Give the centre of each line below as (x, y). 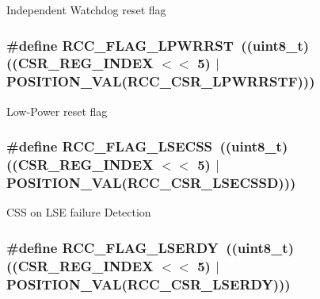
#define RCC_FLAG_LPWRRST (120, 45)
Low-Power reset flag (57, 111)
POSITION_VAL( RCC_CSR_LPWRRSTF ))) (161, 81)
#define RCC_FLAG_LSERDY (112, 247)
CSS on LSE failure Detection (79, 212)
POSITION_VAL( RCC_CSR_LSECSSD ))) (151, 183)
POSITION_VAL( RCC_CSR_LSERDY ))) (149, 284)
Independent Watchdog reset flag (86, 10)
